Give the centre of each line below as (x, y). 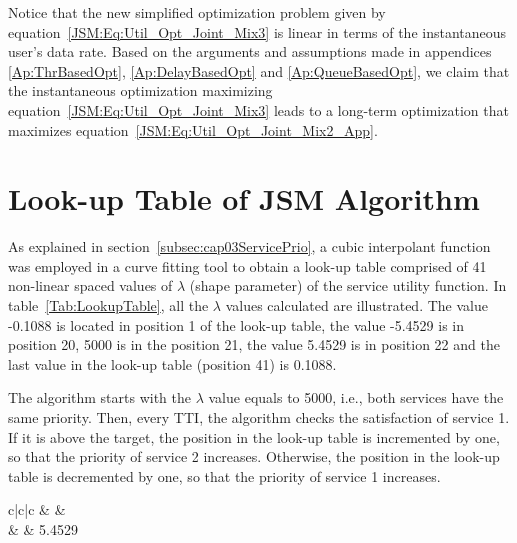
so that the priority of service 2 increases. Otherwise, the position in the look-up (254, 456)
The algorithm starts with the (100, 397)
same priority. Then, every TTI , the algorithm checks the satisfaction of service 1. (259, 417)
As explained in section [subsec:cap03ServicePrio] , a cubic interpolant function (249, 246)
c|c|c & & (37, 509)
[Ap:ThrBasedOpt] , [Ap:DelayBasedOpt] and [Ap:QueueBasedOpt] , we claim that (259, 70)
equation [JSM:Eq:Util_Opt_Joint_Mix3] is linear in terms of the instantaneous (257, 31)
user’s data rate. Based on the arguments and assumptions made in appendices (250, 51)
